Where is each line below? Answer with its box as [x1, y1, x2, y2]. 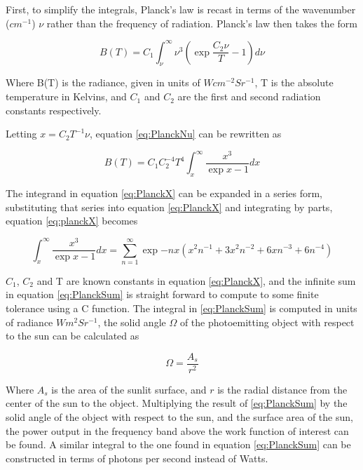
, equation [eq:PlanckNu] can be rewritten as [90, 126, 282, 141]
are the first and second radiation [177, 89, 321, 104]
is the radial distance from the [217, 382, 348, 396]
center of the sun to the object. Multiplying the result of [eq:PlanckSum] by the [6, 396, 348, 410]
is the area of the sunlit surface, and [51, 382, 207, 396]
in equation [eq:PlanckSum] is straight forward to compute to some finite [6, 287, 319, 302]
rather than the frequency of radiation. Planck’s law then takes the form [46, 15, 357, 30]
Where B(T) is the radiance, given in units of [6, 75, 200, 90]
